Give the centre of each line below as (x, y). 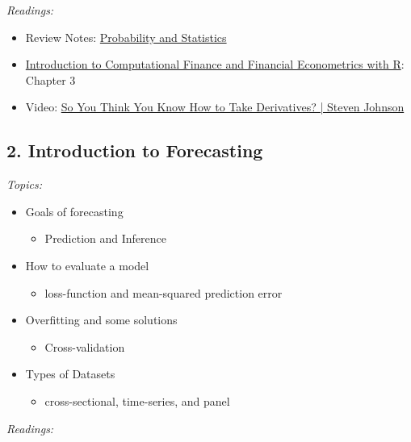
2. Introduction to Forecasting (135, 150)
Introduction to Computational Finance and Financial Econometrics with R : (215, 64)
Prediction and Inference (105, 238)
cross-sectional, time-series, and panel (137, 400)
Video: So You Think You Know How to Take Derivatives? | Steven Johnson (215, 107)
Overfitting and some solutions (101, 320)
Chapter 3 (50, 79)
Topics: (25, 184)
